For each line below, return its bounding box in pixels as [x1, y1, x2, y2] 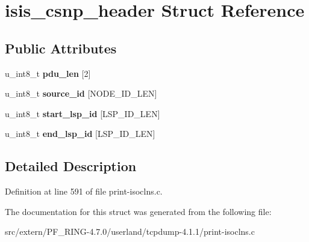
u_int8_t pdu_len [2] [5, 67, 91, 79]
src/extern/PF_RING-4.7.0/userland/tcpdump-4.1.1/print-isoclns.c [5, 225, 255, 238]
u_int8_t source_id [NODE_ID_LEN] [5, 87, 157, 100]
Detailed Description [5, 157, 137, 175]
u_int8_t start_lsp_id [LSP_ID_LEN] [5, 107, 160, 119]
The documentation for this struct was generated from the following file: [5, 205, 272, 217]
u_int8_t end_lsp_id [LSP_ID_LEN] [5, 127, 155, 140]
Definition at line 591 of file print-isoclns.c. [5, 185, 163, 198]
